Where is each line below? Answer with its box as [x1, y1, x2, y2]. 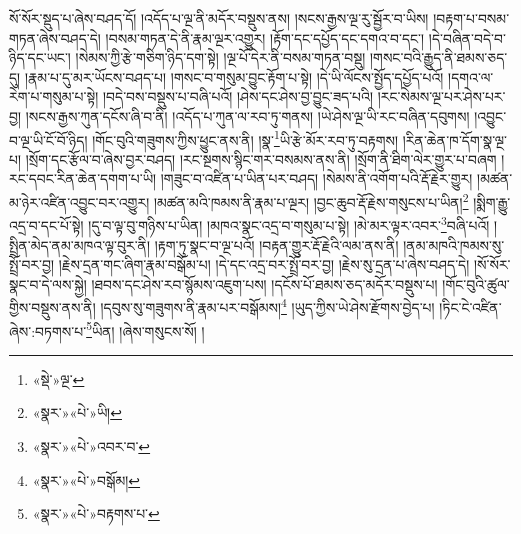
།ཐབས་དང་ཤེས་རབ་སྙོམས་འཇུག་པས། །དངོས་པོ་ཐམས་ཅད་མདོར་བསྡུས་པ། [91, 273, 438, 294]
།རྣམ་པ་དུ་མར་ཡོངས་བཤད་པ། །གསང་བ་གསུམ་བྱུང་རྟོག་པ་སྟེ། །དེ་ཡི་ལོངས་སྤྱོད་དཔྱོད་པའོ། [24, 66, 444, 87]
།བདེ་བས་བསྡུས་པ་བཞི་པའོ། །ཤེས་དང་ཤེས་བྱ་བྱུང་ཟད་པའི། [102, 86, 373, 107]
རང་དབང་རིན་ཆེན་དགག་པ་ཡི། [9, 168, 157, 189]
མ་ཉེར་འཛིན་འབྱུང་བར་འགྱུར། [9, 191, 150, 212]
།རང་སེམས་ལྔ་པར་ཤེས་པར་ [377, 86, 506, 107]
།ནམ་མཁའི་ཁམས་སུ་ [403, 234, 505, 255]
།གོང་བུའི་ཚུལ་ [442, 273, 510, 294]
